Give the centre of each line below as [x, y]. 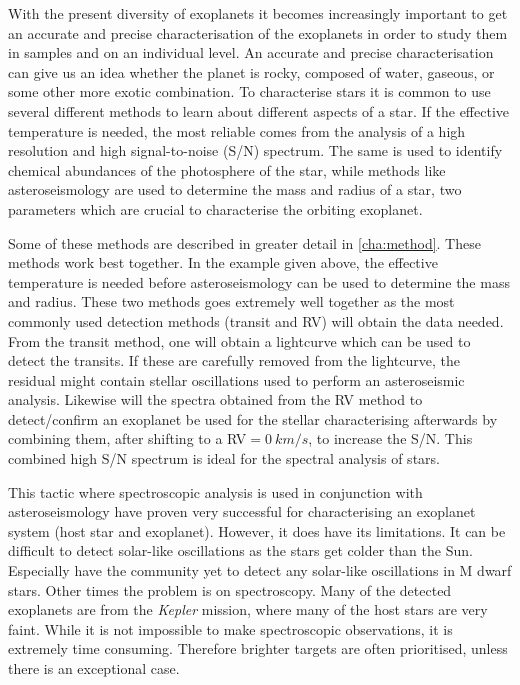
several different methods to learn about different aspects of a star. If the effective [259, 110]
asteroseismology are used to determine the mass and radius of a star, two [235, 189]
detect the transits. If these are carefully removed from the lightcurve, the [234, 360]
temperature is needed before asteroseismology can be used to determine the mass [259, 281]
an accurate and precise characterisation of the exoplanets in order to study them [258, 32]
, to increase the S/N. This [390, 438]
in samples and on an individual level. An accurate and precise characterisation [251, 52]
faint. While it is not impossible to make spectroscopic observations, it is [230, 628]
